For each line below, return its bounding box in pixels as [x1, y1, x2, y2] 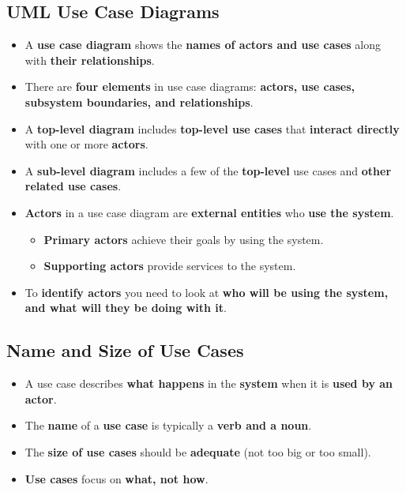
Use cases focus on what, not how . [24, 470, 209, 486]
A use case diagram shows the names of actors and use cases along [24, 36, 382, 53]
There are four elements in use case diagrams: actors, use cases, [24, 78, 355, 95]
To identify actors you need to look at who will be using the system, [24, 284, 389, 300]
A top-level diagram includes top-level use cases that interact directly [24, 120, 400, 137]
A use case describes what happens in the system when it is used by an [24, 375, 393, 392]
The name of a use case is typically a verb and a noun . [24, 417, 312, 434]
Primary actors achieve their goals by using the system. [43, 231, 324, 247]
